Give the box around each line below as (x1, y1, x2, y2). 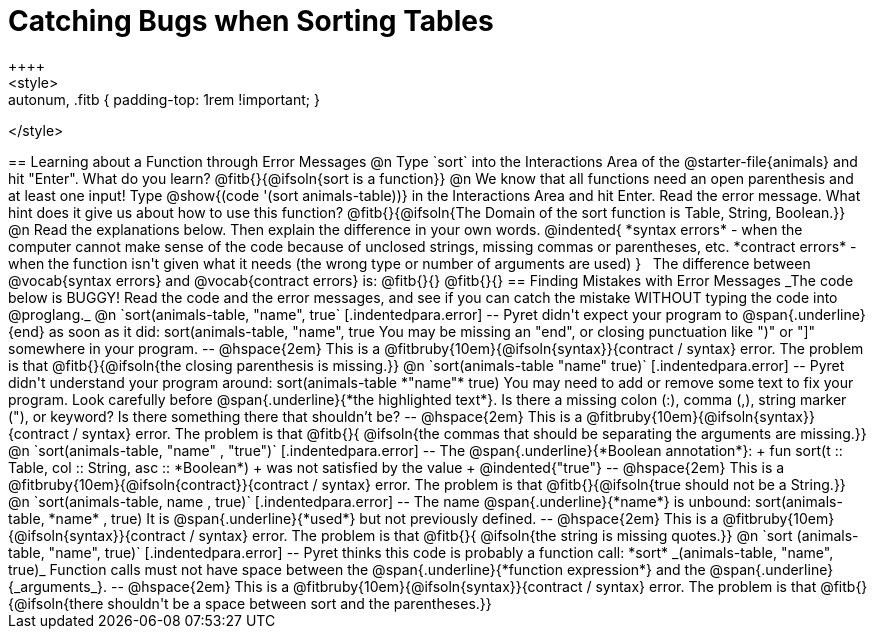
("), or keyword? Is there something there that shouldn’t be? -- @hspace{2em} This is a (8, 407, 583, 425)
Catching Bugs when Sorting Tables (8, 4, 494, 38)
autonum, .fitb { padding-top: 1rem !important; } (8, 90, 320, 108)
